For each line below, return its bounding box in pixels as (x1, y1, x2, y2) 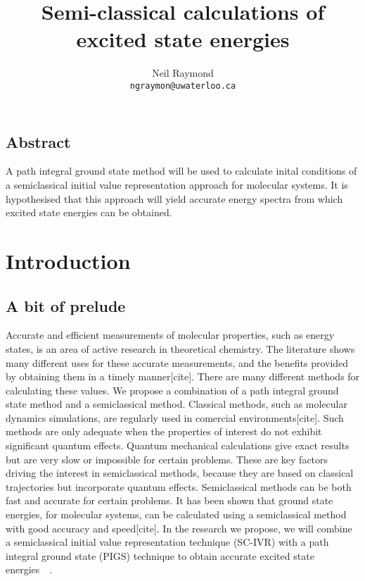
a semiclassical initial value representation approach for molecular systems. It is (6, 177, 348, 192)
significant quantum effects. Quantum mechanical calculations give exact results (6, 438, 350, 453)
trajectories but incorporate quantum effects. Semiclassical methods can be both (6, 479, 352, 494)
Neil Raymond (152, 65, 214, 80)
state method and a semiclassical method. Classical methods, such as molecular (6, 396, 347, 411)
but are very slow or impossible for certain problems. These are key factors (6, 451, 328, 466)
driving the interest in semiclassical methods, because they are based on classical (6, 466, 354, 480)
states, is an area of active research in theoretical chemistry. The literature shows (6, 341, 355, 356)
